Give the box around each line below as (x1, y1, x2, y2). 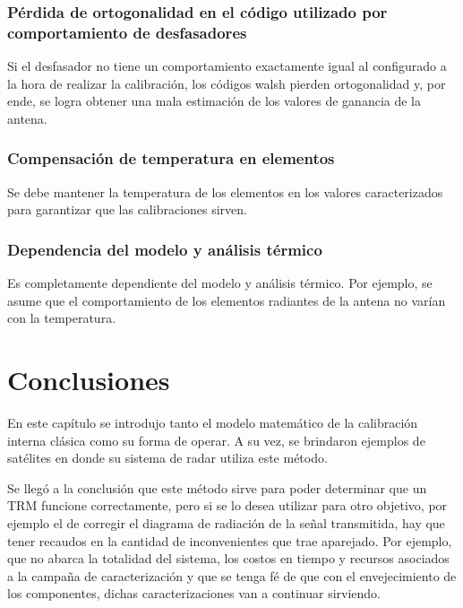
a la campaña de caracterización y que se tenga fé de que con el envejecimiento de (7, 566, 457, 585)
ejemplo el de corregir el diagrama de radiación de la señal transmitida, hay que (7, 514, 445, 533)
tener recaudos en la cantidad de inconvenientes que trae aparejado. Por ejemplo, (7, 531, 452, 550)
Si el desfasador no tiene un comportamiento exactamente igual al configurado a (7, 56, 447, 75)
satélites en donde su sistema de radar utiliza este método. (7, 448, 328, 467)
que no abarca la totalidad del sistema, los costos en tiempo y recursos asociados (7, 549, 450, 568)
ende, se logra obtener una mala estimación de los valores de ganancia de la (7, 91, 421, 110)
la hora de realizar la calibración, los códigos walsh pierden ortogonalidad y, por (7, 74, 446, 92)
